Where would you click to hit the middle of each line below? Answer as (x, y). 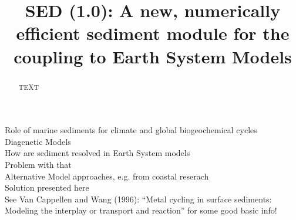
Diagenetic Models (38, 141)
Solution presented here (47, 187)
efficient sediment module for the (153, 33)
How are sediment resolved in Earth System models (97, 153)
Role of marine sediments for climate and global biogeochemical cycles (131, 130)
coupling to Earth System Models (153, 56)
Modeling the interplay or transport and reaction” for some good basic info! (141, 210)
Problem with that (38, 164)
